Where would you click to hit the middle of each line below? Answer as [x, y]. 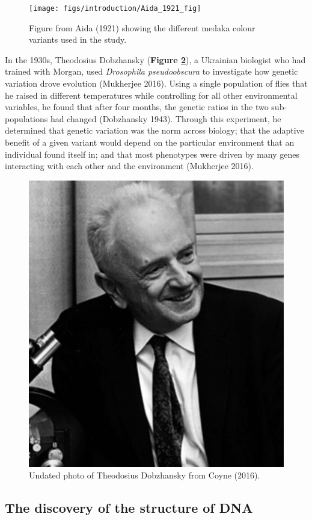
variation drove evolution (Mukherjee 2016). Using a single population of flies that [156, 83]
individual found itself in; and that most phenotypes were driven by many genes [152, 154]
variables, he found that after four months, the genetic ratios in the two [137, 107]
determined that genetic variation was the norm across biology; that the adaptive [154, 130]
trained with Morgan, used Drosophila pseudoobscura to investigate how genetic [151, 71]
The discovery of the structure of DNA [129, 508]
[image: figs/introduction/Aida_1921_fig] [115, 8]
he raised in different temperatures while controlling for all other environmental [151, 95]
